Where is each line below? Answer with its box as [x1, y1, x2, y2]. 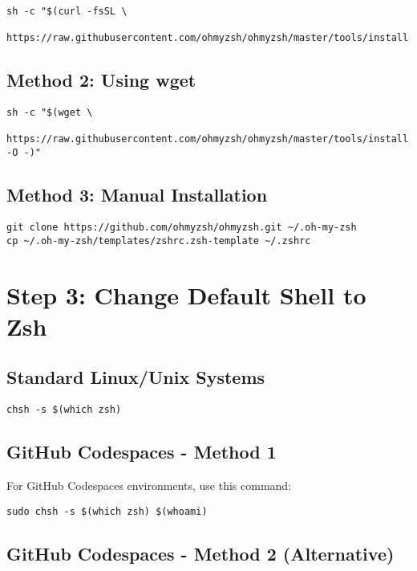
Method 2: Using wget [6, 67, 196, 92]
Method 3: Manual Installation [6, 182, 268, 207]
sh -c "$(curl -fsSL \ [6, 6, 128, 17]
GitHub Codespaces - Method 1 [6, 439, 277, 464]
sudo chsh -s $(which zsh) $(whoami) [6, 505, 208, 517]
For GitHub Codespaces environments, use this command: [6, 476, 292, 493]
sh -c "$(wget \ [6, 107, 93, 119]
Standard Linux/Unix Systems [6, 365, 265, 390]
